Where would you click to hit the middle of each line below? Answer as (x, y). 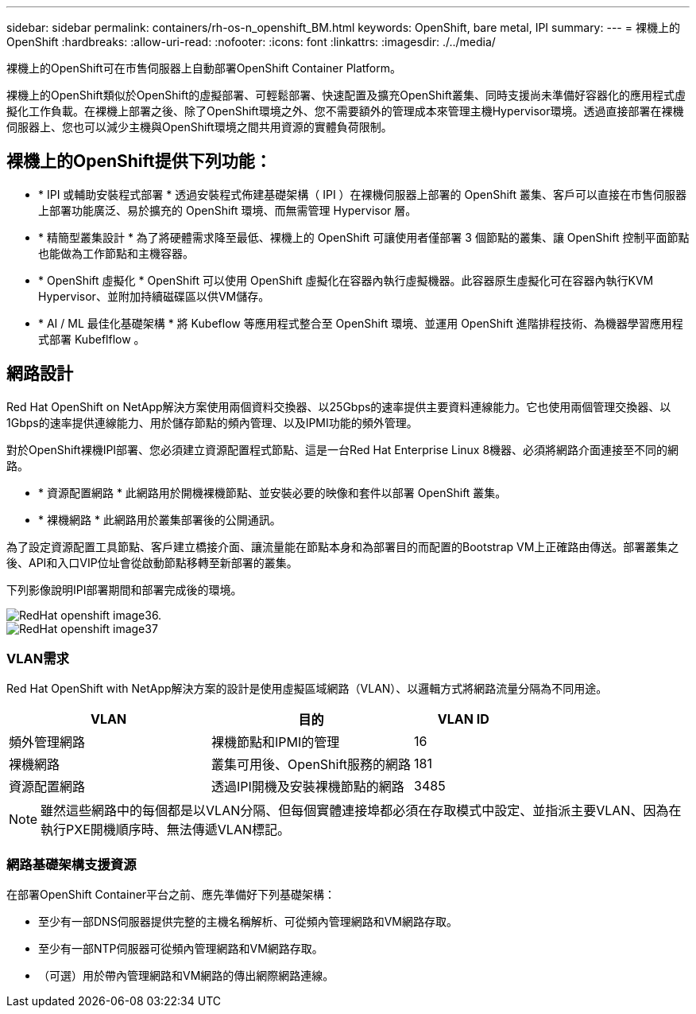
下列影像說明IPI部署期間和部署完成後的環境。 (124, 589)
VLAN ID (463, 719)
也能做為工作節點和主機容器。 (116, 253)
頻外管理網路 (47, 742)
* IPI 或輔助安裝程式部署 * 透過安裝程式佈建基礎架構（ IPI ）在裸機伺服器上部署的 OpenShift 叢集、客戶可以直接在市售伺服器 (363, 194)
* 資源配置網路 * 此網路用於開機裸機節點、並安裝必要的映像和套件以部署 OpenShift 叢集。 (273, 492)
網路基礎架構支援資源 (72, 864)
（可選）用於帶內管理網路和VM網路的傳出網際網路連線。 (186, 976)
